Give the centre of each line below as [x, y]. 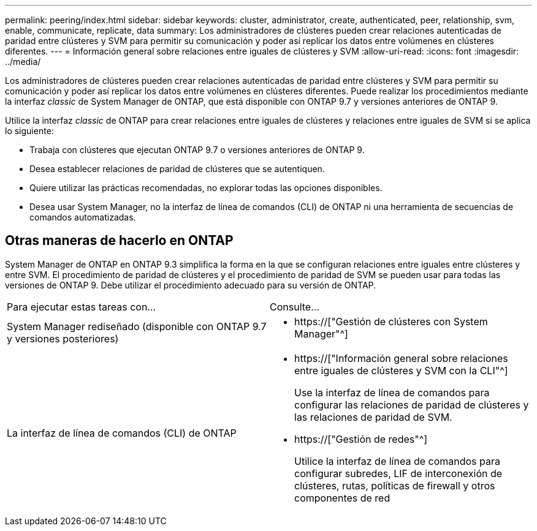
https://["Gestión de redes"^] [361, 439]
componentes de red [342, 498]
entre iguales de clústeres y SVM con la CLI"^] [401, 370]
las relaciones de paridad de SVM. [373, 417]
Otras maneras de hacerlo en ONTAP [119, 241]
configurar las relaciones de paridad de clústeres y [412, 405]
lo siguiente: [29, 131]
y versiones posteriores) [63, 338]
